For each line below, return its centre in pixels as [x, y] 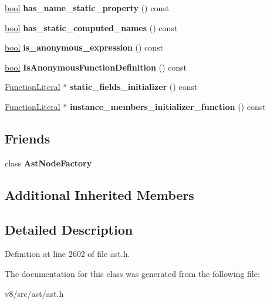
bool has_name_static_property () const [87, 8]
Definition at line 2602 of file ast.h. [67, 254]
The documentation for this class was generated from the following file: [132, 273]
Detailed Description [69, 229]
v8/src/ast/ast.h [34, 293]
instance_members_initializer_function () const [168, 106]
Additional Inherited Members [99, 194]
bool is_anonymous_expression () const [84, 47]
